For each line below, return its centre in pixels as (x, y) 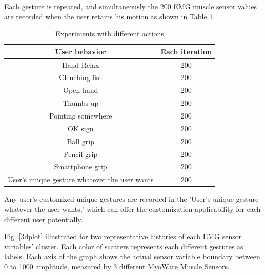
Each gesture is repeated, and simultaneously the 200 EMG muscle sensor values (131, 6)
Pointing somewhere (80, 115)
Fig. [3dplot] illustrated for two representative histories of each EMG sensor (123, 236)
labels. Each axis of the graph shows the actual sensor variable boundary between (132, 256)
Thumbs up (81, 103)
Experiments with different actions (110, 34)
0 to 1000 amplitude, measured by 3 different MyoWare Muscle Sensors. (117, 266)
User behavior (80, 51)
